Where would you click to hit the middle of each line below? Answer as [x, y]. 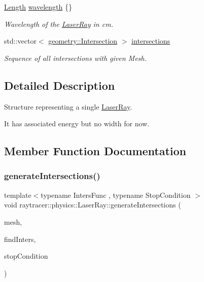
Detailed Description [60, 85]
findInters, [20, 239]
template [18, 195]
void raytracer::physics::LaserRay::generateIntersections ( [93, 205]
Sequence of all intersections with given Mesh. [75, 58]
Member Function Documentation [95, 151]
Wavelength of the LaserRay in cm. [59, 24]
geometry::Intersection [83, 41]
